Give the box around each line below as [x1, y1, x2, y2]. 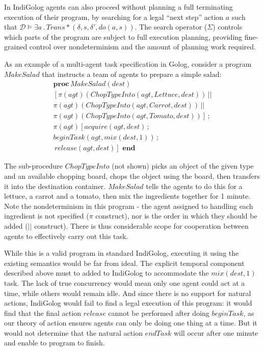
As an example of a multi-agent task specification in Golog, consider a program [4, 58, 252, 69]
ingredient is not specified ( [4, 210, 89, 221]
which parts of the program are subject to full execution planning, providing [4, 31, 243, 42]
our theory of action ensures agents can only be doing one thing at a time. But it [4, 317, 257, 328]
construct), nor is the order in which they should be [95, 210, 257, 221]
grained [4, 41, 28, 52]
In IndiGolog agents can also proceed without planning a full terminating [4, 2, 233, 12]
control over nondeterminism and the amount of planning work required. [29, 41, 256, 52]
